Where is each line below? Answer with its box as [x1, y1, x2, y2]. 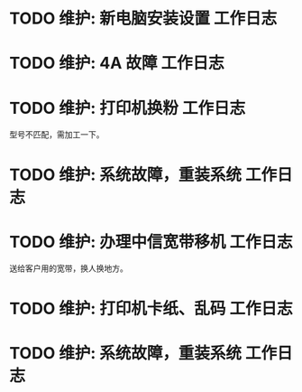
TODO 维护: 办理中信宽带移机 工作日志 [9, 231, 293, 252]
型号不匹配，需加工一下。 [9, 129, 105, 140]
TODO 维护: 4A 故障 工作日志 [9, 53, 224, 73]
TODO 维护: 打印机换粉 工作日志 [9, 98, 246, 118]
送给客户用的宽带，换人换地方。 [9, 263, 128, 274]
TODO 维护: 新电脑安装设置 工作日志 [9, 8, 278, 29]
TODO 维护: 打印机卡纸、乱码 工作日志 [9, 298, 293, 319]
